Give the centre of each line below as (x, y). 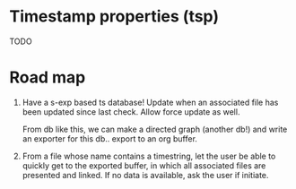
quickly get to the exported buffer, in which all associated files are (144, 165)
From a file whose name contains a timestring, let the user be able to (149, 156)
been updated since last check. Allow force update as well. (131, 112)
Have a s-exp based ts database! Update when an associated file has (150, 102)
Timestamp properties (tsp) (114, 17)
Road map (48, 77)
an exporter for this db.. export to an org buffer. (109, 138)
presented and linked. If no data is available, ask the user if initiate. (145, 175)
